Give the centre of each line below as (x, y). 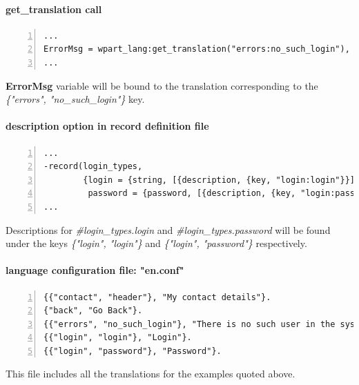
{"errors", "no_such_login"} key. (75, 99)
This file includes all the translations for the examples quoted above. (151, 374)
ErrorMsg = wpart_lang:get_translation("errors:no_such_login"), (197, 49)
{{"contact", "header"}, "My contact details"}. (157, 297)
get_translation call (54, 9)
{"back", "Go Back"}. (93, 311)
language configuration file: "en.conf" (95, 270)
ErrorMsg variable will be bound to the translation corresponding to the (162, 85)
